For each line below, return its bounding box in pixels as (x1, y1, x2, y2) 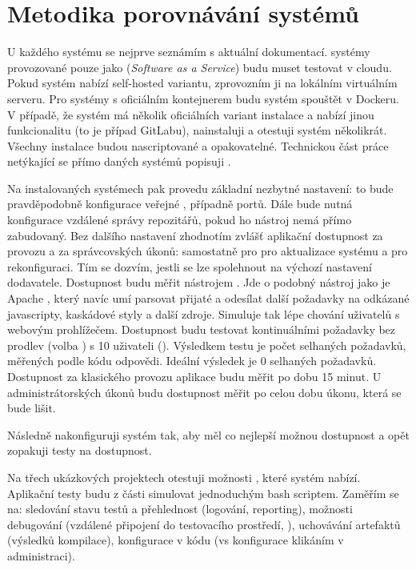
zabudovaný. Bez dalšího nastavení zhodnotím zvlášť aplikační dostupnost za (7, 227, 383, 243)
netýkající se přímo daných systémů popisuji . (7, 153, 231, 170)
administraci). (7, 547, 75, 564)
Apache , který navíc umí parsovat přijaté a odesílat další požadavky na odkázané (7, 290, 410, 307)
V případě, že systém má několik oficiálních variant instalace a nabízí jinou (7, 106, 374, 122)
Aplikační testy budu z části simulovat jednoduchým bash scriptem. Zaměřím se (7, 484, 399, 501)
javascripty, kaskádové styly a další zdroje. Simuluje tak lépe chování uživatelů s (7, 305, 400, 322)
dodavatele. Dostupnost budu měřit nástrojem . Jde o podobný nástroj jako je (7, 274, 390, 291)
